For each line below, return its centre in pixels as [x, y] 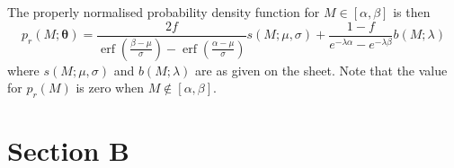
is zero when [110, 88]
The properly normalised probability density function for [164, 12]
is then [412, 12]
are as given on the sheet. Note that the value [321, 70]
